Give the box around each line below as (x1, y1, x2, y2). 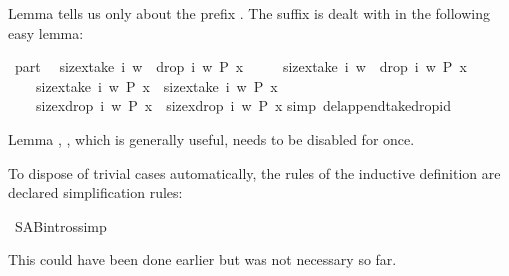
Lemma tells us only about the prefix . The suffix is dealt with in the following (8, 3, 490, 23)
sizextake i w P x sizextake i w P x (35, 75, 278, 96)
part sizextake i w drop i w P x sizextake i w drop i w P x (14, 56, 467, 77)
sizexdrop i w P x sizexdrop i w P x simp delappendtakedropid (35, 95, 451, 116)
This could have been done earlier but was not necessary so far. (8, 249, 397, 270)
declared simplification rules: (8, 182, 183, 203)
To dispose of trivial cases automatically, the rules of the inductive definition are (8, 162, 501, 183)
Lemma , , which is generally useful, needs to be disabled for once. (8, 128, 415, 149)
